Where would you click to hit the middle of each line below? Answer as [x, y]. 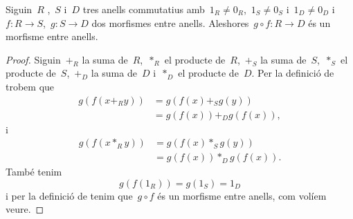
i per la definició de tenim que [69, 195]
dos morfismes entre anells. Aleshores [170, 22]
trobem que [30, 86]
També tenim [34, 172]
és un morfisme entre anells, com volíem [242, 195]
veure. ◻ [25, 209]
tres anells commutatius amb [144, 9]
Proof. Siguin [33, 59]
